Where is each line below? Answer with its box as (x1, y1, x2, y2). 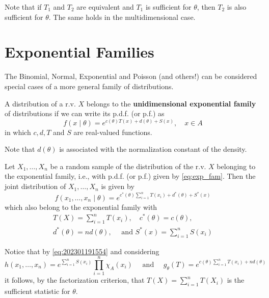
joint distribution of (5, 181, 66, 192)
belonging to (217, 160, 256, 171)
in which (5, 126, 31, 137)
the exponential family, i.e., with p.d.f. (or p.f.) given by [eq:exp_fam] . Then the (5, 171, 256, 181)
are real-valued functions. (73, 126, 152, 137)
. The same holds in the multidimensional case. (48, 11, 196, 22)
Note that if (5, 2, 42, 12)
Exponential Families (5, 41, 154, 62)
